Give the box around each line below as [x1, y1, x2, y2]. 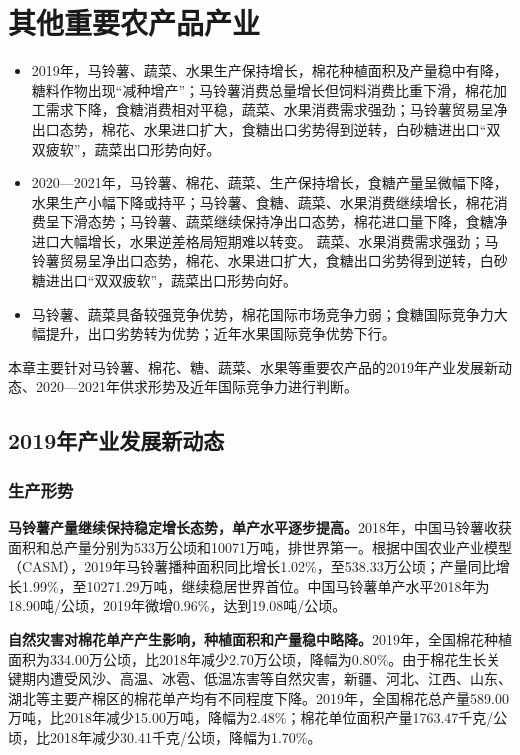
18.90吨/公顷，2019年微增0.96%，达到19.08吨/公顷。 [8, 595, 347, 616]
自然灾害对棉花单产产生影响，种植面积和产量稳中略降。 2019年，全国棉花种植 [8, 629, 512, 649]
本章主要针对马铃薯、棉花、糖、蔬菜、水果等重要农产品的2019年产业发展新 [8, 356, 498, 377]
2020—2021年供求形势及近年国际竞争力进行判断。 [35, 376, 358, 397]
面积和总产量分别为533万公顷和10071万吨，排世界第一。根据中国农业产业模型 [8, 536, 512, 557]
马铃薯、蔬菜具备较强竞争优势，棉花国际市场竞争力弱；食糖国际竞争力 [31, 303, 494, 324]
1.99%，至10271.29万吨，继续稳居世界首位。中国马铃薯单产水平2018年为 [21, 575, 490, 596]
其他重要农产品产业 [8, 2, 261, 43]
